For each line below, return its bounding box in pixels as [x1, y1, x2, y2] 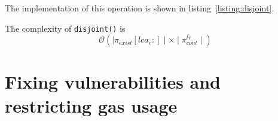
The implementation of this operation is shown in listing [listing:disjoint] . [5, 2, 274, 14]
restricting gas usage [5, 93, 178, 117]
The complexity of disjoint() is [5, 22, 126, 34]
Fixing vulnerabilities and [5, 69, 221, 94]
